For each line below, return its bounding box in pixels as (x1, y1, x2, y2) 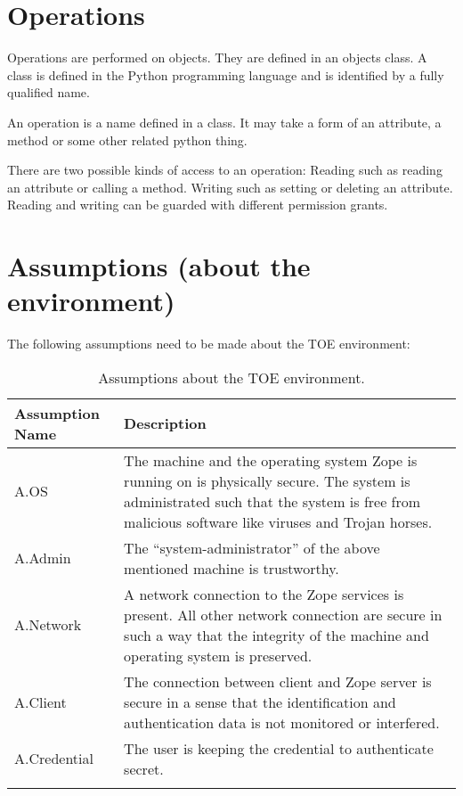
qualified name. (7, 83, 90, 102)
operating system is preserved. (124, 644, 313, 666)
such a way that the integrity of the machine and (124, 624, 429, 645)
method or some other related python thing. (7, 130, 248, 149)
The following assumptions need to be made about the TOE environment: (7, 334, 410, 353)
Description (124, 413, 207, 434)
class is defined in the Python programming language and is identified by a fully (7, 65, 444, 84)
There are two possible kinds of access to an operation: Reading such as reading (7, 160, 443, 179)
